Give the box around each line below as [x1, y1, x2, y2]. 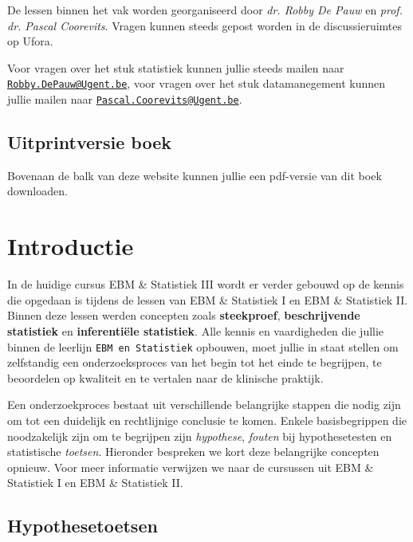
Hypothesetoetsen [7, 513, 158, 538]
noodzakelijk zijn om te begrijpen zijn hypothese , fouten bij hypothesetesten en [7, 427, 392, 444]
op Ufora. [7, 33, 53, 49]
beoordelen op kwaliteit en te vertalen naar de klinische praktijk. [7, 369, 324, 386]
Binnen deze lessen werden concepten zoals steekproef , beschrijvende [7, 307, 360, 324]
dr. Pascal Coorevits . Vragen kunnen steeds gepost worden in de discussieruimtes [7, 17, 403, 33]
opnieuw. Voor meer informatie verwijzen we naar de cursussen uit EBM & [7, 458, 374, 475]
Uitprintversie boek [7, 130, 171, 155]
